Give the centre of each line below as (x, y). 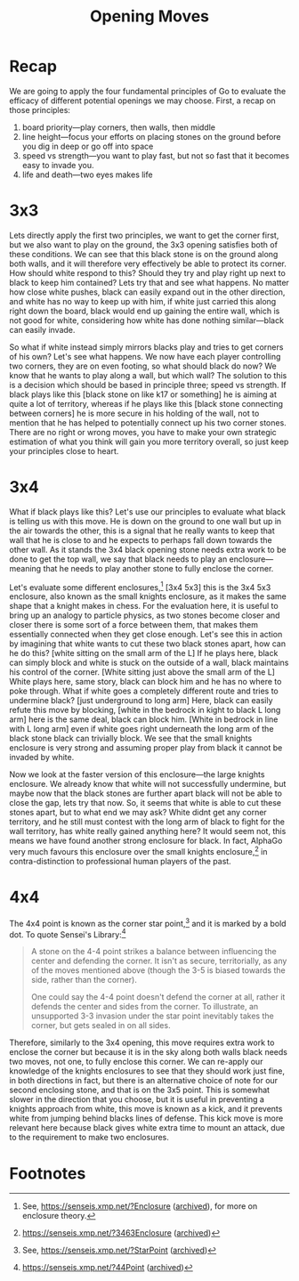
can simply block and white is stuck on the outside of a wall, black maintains (149, 663)
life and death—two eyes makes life (87, 174)
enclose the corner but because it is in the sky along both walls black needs (148, 1052)
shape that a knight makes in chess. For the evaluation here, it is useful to (144, 606)
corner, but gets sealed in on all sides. (101, 1026)
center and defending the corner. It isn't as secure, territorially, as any (159, 961)
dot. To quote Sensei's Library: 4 (68, 934)
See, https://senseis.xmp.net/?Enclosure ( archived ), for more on (140, 1206)
